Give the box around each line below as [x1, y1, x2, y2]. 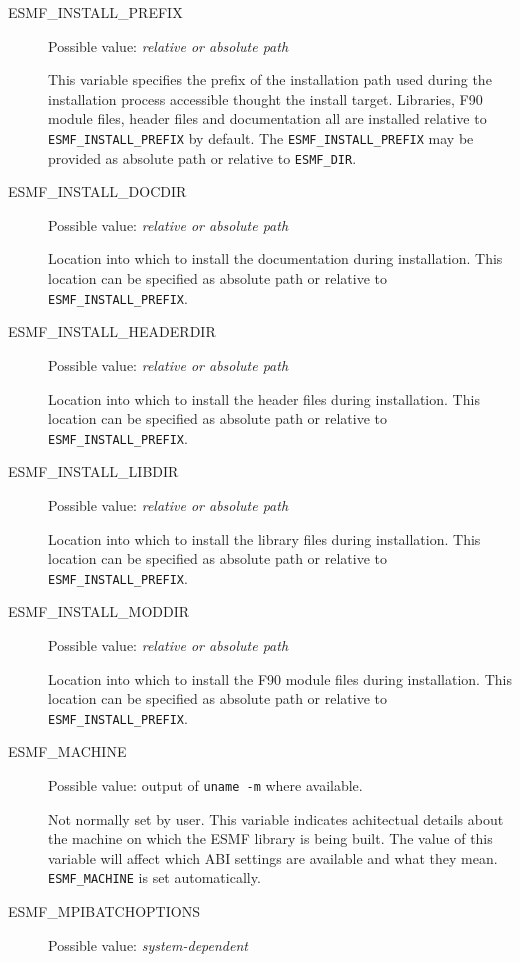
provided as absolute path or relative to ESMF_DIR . [48, 147, 357, 168]
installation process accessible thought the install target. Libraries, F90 [48, 88, 483, 109]
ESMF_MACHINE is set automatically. [48, 867, 261, 888]
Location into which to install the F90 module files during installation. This [48, 668, 512, 689]
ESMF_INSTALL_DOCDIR [8, 181, 187, 202]
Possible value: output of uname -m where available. [48, 775, 363, 795]
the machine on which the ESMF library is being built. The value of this [48, 828, 493, 849]
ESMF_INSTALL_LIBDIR [8, 461, 179, 482]
